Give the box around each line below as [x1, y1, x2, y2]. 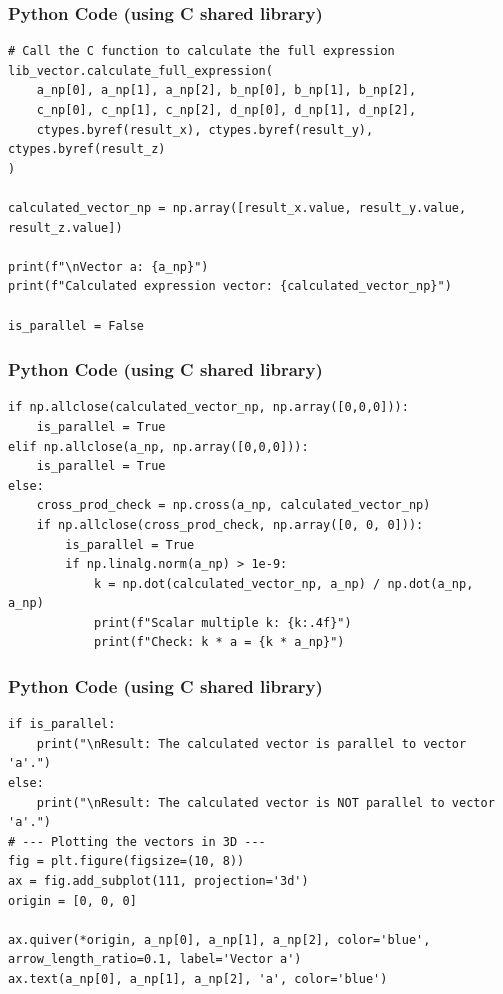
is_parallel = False [8, 318, 145, 333]
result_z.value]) [8, 220, 123, 235]
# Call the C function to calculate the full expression [8, 44, 395, 59]
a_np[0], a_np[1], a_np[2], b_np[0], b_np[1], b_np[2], [36, 83, 417, 98]
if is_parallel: [8, 717, 116, 732]
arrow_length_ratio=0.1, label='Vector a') [8, 952, 302, 967]
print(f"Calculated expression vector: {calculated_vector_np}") [8, 279, 452, 294]
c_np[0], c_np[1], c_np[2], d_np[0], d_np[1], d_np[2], [36, 103, 417, 117]
